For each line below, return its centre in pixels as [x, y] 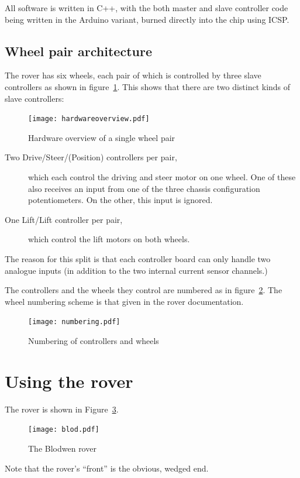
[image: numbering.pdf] [74, 322]
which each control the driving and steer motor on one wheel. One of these [162, 177]
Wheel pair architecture [78, 51]
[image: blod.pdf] [64, 430]
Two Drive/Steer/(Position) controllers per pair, [91, 157]
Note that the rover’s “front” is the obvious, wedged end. [107, 468]
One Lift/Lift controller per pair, [64, 219]
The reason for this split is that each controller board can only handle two [138, 258]
